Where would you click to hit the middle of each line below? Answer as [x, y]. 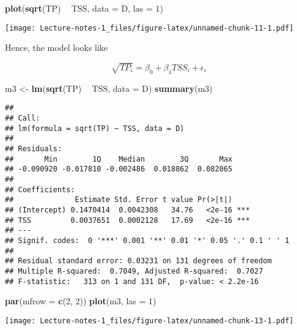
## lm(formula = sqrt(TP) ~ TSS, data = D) [95, 128]
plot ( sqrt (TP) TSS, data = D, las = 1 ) [84, 8]
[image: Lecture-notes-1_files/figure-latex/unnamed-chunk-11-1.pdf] [149, 28]
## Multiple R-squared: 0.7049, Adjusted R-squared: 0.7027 [134, 271]
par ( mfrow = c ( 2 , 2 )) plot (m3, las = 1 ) [81, 301]
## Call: [23, 118]
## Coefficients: [40, 189]
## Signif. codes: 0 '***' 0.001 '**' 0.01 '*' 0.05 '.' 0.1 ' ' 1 [147, 240]
